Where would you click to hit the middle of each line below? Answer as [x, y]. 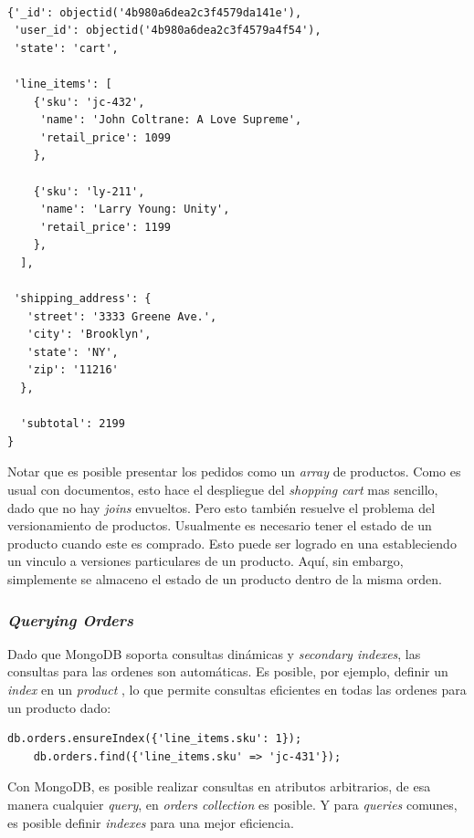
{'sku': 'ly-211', [89, 191]
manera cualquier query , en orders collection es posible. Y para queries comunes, [232, 804]
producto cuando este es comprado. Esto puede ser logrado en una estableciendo [232, 543]
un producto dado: [59, 707]
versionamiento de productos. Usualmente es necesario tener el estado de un [220, 525]
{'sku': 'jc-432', [89, 102]
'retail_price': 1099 [105, 137]
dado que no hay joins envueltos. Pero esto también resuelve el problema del [221, 507]
